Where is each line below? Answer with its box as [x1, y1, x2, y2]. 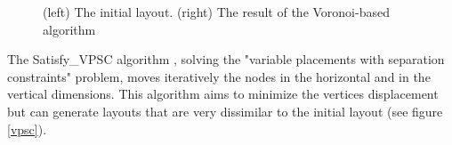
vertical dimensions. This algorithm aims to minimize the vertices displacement [7, 85, 439, 103]
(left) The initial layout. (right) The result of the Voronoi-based [43, 3, 390, 20]
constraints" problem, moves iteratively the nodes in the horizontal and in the [7, 67, 431, 85]
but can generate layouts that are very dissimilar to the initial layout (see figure [7, 101, 443, 120]
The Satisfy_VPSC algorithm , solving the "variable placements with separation [7, 50, 445, 68]
